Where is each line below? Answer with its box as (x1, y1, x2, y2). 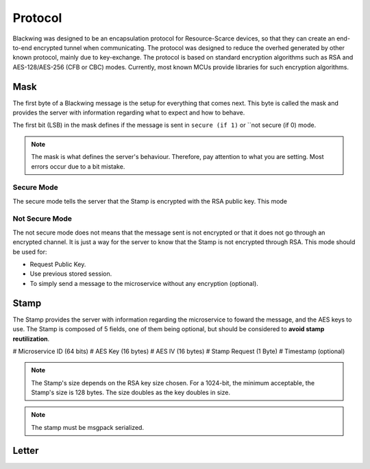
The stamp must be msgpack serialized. (31, 423, 144, 431)
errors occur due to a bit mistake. (31, 162, 125, 171)
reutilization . (12, 335, 50, 343)
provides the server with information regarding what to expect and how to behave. (12, 108, 245, 117)
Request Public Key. (29, 261, 86, 269)
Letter (12, 444, 39, 456)
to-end (12, 43, 32, 51)
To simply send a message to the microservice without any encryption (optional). (29, 279, 258, 287)
